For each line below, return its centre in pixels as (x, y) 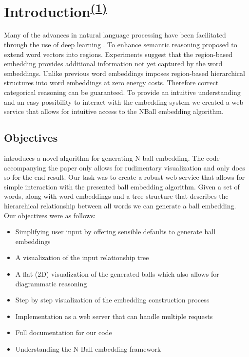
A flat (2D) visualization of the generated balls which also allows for (117, 273)
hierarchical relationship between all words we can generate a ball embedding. (120, 205)
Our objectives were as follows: (50, 215)
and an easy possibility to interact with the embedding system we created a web (124, 102)
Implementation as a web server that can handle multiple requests (114, 316)
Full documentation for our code (64, 332)
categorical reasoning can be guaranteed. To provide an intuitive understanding (122, 92)
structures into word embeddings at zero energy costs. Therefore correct (111, 83)
